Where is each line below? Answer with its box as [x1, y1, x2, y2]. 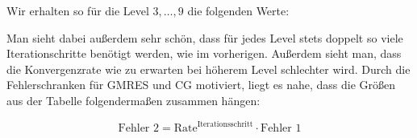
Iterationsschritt [197, 120, 253, 128]
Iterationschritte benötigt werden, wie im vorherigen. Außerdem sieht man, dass [6, 45, 402, 62]
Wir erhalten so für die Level [6, 2, 149, 18]
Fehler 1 [261, 123, 302, 135]
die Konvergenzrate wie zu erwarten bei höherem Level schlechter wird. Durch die [6, 60, 411, 77]
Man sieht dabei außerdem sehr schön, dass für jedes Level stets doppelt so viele [6, 29, 403, 46]
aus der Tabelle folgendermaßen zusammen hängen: [6, 91, 261, 108]
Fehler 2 [118, 123, 159, 135]
